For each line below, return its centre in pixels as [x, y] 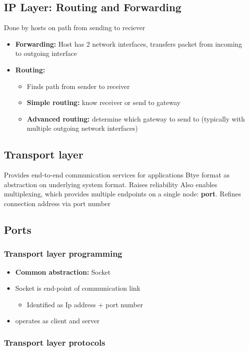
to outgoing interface [46, 53]
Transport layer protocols [55, 342]
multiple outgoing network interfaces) [82, 128]
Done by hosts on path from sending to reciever [75, 27]
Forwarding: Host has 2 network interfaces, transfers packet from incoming [129, 44]
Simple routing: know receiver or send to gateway [104, 102]
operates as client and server [57, 321]
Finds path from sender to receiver [78, 86]
